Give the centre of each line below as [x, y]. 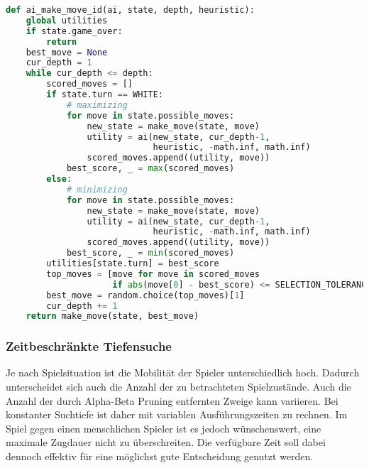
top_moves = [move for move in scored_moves [153, 274]
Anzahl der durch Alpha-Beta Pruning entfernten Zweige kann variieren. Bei [172, 400]
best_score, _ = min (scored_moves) [150, 253]
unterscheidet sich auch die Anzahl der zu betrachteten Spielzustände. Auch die [178, 387]
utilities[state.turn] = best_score [133, 263]
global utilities [67, 20]
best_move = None [67, 52]
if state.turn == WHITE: [105, 94]
